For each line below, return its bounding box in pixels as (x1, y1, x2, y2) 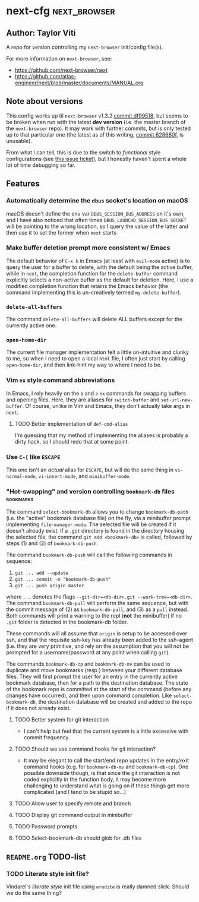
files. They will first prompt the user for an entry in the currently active (6, 673, 178, 681)
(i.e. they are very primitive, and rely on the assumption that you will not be (6, 643, 189, 650)
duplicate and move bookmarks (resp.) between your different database (6, 667, 182, 674)
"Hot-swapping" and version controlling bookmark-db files (6, 487, 175, 495)
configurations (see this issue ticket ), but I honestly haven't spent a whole (6, 155, 187, 162)
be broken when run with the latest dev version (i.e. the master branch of (6, 118, 186, 125)
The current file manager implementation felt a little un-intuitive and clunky (6, 349, 189, 356)
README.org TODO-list (6, 852, 86, 862)
